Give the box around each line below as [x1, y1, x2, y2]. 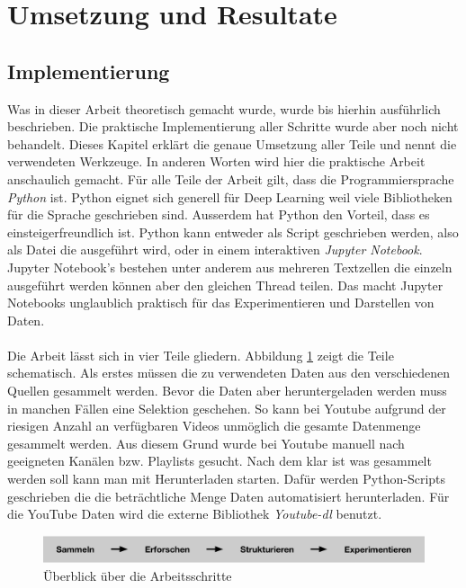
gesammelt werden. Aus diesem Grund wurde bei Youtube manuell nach [7, 433, 405, 452]
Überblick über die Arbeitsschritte [43, 566, 232, 585]
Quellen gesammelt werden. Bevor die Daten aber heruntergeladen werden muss [7, 381, 447, 400]
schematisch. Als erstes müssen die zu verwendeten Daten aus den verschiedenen [7, 363, 451, 382]
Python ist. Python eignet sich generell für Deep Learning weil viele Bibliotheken [7, 187, 453, 206]
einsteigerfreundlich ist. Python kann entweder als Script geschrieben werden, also [7, 222, 459, 241]
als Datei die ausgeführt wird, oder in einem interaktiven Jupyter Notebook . [7, 240, 423, 259]
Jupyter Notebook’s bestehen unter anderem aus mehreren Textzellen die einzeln [7, 257, 453, 276]
